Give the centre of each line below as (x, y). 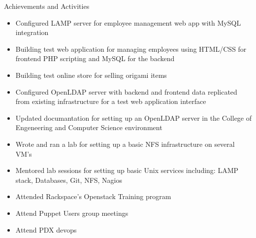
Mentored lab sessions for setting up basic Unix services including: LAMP (127, 170)
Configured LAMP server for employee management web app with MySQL (128, 22)
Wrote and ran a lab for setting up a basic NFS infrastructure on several (125, 144)
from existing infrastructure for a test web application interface (111, 101)
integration (32, 32)
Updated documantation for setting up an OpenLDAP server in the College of (134, 118)
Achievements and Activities (47, 6)
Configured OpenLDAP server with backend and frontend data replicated (126, 91)
